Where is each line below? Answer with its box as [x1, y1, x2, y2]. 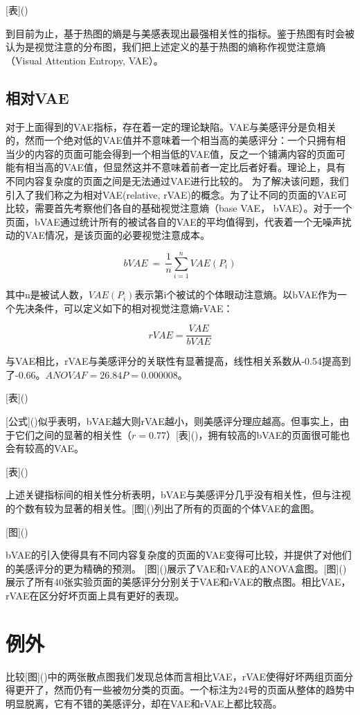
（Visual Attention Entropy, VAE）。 [6, 53, 163, 67]
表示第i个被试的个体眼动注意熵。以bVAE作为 [134, 287, 338, 302]
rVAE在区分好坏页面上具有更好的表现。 [6, 588, 185, 603]
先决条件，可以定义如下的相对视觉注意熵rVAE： [15, 300, 233, 315]
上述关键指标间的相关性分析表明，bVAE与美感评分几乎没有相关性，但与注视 [6, 487, 351, 502]
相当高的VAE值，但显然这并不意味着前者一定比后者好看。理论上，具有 [24, 160, 345, 174]
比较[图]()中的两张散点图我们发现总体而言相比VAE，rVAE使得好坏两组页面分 [6, 669, 354, 683]
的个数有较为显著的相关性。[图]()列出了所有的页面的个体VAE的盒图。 [6, 501, 320, 516]
